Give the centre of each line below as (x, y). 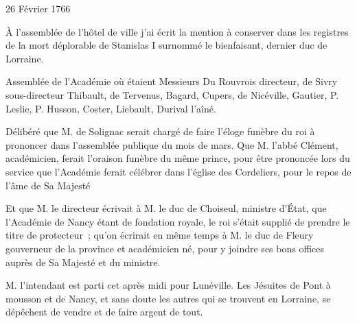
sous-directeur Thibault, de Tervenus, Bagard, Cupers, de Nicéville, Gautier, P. (172, 94)
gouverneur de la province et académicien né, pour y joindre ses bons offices (165, 248)
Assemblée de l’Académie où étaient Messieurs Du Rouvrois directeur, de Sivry (172, 81)
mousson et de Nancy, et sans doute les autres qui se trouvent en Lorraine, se (168, 298)
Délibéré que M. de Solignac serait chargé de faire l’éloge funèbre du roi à (160, 131)
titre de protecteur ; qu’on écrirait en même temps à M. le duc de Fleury (160, 235)
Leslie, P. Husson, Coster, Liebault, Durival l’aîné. (111, 108)
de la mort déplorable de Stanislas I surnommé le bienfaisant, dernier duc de (166, 45)
